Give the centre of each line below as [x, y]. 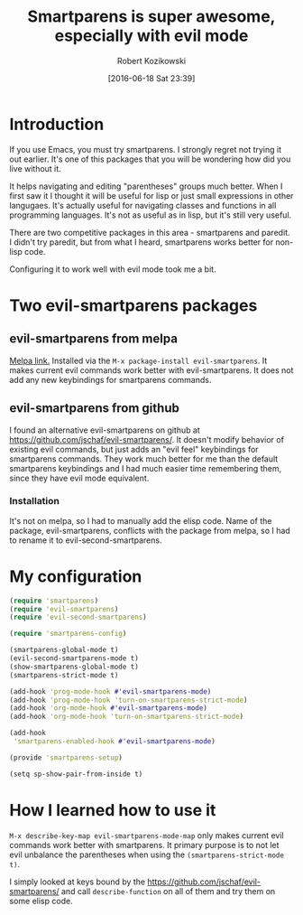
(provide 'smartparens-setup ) [66, 757]
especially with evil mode [151, 36]
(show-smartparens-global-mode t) [74, 667]
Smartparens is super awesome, [151, 17]
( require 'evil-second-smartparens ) [78, 617]
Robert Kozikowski [151, 61]
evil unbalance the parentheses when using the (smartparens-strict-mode [147, 854]
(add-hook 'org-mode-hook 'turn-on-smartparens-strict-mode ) [127, 717]
